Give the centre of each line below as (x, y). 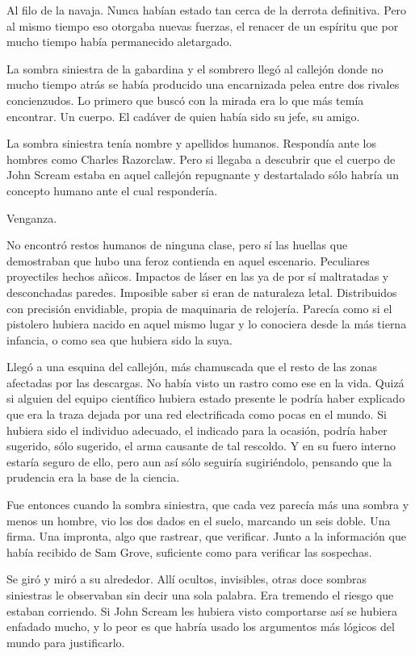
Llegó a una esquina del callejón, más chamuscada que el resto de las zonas (192, 367)
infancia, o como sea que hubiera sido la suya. (119, 339)
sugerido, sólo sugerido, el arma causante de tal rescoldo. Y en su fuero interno (201, 446)
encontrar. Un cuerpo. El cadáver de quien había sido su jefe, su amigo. (183, 116)
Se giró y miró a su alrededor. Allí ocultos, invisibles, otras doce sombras (187, 579)
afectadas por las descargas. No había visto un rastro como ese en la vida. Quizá (205, 382)
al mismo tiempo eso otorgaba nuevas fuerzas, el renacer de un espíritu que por (203, 25)
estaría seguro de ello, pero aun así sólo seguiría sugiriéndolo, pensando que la (199, 461)
